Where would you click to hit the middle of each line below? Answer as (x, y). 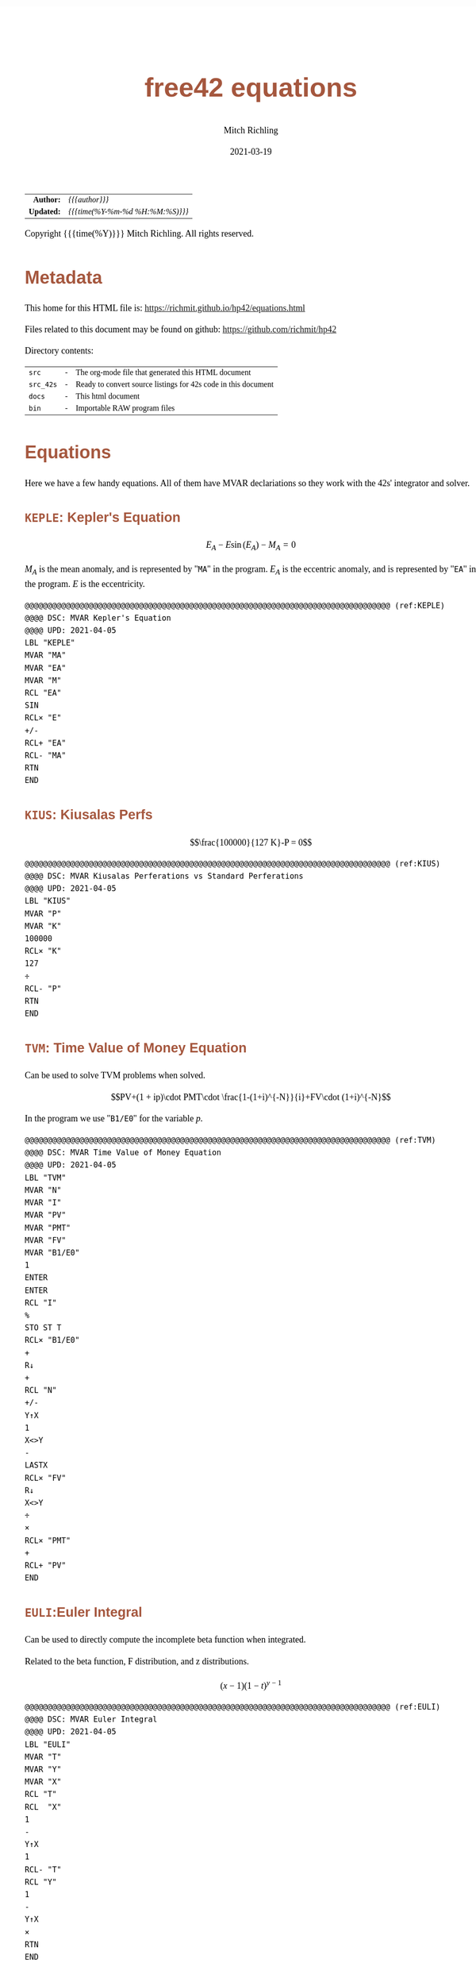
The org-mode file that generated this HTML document (163, 372)
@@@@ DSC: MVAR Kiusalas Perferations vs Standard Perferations (164, 876)
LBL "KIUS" (48, 901)
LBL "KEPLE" (50, 643)
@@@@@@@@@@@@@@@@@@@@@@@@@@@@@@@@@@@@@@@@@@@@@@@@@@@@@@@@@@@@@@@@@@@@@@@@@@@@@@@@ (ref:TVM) (230, 1141)
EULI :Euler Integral (84, 1613)
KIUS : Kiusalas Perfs (89, 815)
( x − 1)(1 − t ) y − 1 (251, 1685)
